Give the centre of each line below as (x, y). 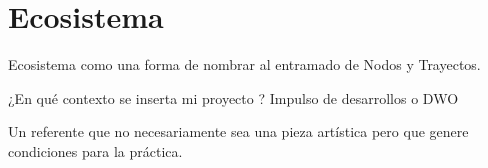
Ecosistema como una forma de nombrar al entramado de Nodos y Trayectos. (244, 64)
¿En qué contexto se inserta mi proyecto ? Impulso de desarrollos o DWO (233, 97)
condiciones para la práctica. (95, 150)
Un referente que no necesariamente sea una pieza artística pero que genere (238, 131)
